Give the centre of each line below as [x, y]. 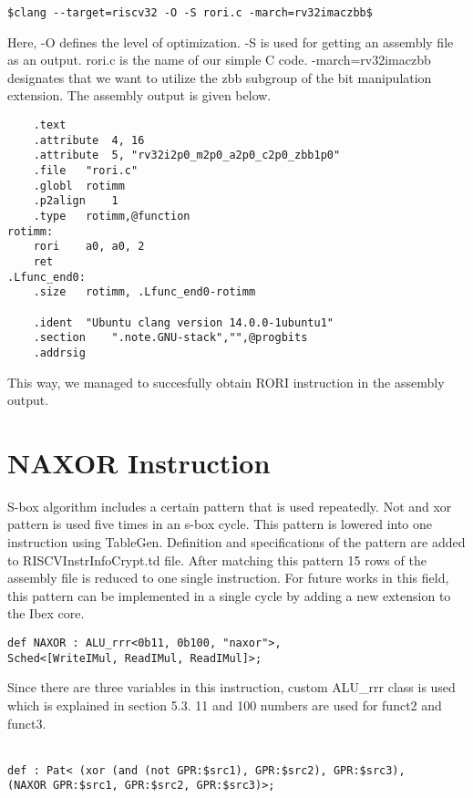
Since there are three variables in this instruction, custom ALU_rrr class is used [231, 687]
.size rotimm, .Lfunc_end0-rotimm [144, 292]
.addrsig [59, 352]
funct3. [27, 723]
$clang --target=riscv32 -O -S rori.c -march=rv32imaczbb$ [190, 13]
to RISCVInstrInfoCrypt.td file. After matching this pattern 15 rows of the [217, 560]
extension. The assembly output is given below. [139, 95]
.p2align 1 [76, 201]
